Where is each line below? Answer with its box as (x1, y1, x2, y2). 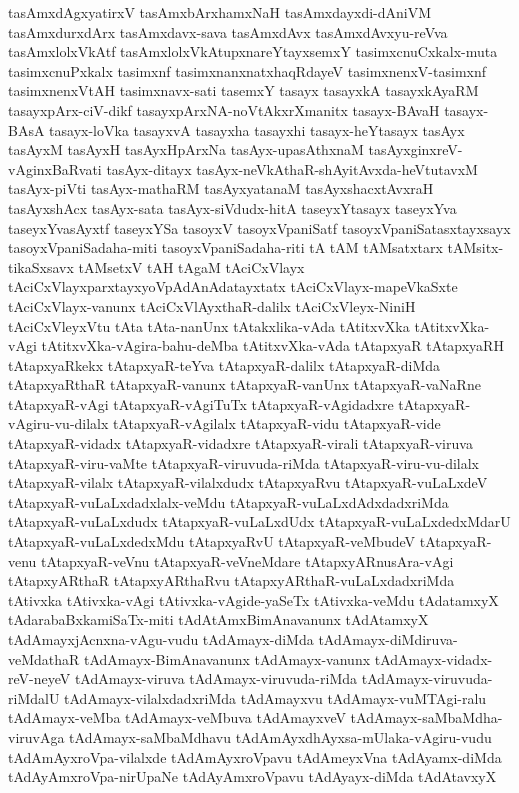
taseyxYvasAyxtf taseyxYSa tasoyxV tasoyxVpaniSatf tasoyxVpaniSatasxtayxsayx (8, 217, 511, 238)
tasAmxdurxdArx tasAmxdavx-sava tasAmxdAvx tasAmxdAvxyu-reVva (8, 21, 448, 42)
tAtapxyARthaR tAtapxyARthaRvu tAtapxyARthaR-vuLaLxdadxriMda (8, 570, 455, 591)
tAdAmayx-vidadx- (374, 648, 493, 669)
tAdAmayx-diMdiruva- (318, 629, 458, 649)
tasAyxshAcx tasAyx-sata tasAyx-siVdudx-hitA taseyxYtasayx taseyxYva (8, 197, 457, 218)
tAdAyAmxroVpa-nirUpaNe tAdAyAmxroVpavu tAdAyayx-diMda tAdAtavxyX (8, 766, 497, 787)
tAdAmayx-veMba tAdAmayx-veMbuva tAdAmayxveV (8, 707, 346, 728)
